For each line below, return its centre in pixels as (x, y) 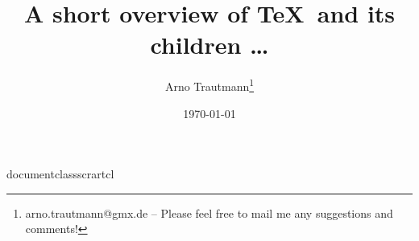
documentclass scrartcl (60, 174)
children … (209, 45)
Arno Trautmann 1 (209, 85)
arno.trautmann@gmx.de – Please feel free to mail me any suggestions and (209, 212)
